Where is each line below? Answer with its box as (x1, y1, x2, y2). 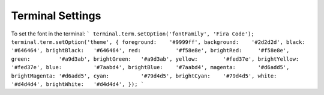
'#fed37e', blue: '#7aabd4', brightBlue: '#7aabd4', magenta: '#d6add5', (11, 64, 290, 71)
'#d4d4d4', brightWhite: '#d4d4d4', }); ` (11, 81, 145, 87)
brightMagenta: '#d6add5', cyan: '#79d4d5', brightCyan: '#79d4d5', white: (11, 72, 277, 79)
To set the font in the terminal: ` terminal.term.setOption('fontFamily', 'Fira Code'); (11, 30, 254, 37)
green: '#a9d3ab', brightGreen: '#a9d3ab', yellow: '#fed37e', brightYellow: (11, 55, 299, 63)
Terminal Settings (11, 9, 101, 22)
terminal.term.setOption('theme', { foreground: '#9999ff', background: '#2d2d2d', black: (11, 38, 305, 45)
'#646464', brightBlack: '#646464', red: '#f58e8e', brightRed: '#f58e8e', (11, 47, 290, 54)
